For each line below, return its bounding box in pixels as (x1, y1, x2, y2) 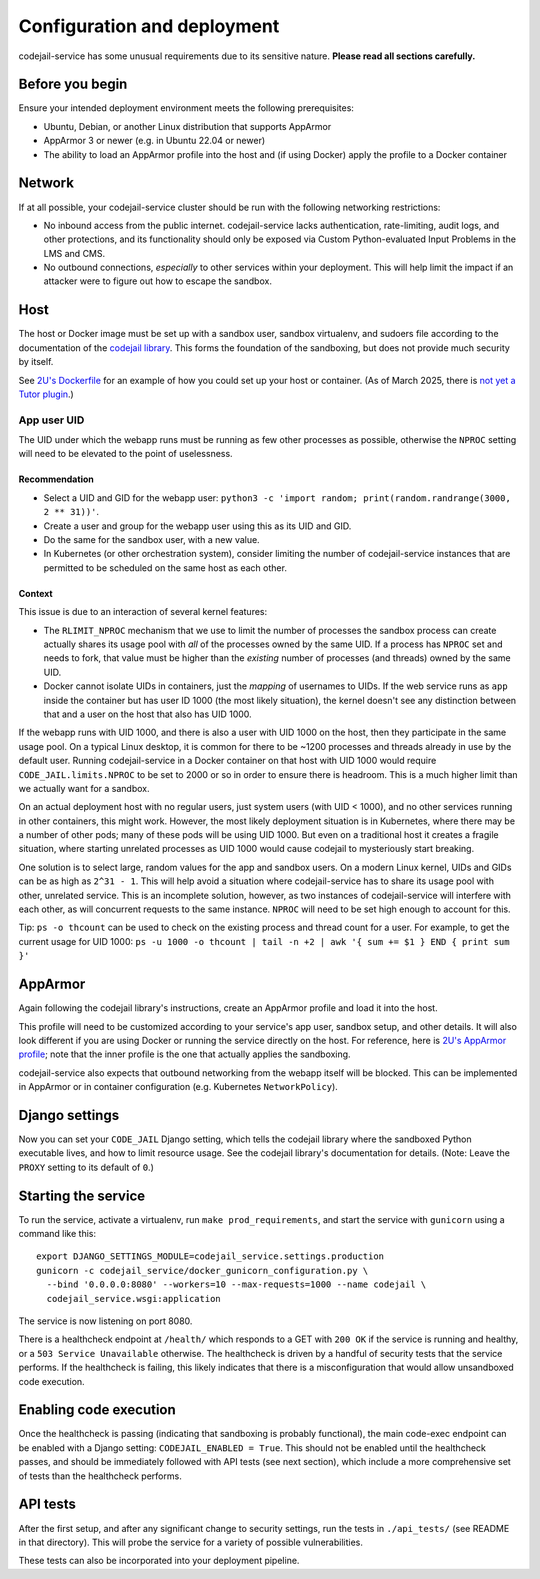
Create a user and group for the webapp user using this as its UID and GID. (43, 520, 352, 532)
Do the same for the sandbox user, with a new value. (43, 534, 260, 546)
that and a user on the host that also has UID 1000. (43, 708, 252, 720)
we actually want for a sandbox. (18, 782, 150, 794)
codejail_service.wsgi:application (46, 1293, 222, 1304)
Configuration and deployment (18, 15, 280, 37)
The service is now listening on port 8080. (18, 1315, 193, 1327)
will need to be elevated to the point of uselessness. (18, 448, 234, 460)
